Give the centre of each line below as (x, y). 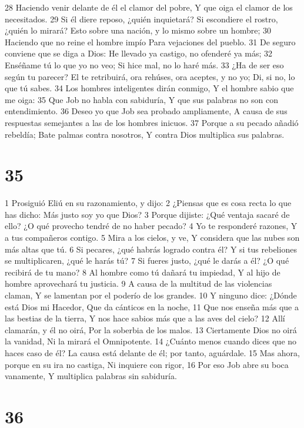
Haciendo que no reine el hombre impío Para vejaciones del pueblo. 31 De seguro (150, 42)
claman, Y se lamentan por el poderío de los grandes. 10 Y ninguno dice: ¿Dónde (151, 295)
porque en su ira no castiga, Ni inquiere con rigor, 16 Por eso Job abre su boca (147, 364)
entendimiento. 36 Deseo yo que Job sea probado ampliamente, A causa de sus (146, 111)
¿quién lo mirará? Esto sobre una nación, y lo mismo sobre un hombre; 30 (138, 30)
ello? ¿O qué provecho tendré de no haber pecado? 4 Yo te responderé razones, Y (151, 226)
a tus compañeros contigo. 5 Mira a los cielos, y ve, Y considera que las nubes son (152, 238)
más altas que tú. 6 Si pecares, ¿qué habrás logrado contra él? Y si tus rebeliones (151, 249)
